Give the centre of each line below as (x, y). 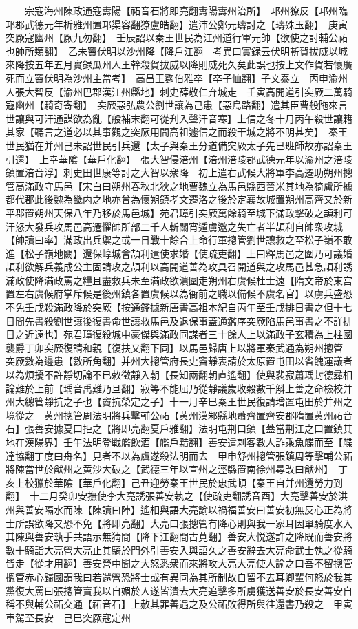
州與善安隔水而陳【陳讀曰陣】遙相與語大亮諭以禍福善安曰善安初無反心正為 (174, 509)
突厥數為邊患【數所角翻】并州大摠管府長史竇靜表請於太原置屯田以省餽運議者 (179, 361)
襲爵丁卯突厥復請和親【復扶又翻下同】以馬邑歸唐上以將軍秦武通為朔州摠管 (174, 347)
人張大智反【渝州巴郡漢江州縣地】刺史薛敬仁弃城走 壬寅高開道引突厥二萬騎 (179, 91)
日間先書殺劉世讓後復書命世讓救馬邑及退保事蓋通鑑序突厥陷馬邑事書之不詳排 (179, 320)
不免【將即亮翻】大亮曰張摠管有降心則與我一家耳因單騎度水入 (212, 523)
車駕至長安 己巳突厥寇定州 (68, 617)
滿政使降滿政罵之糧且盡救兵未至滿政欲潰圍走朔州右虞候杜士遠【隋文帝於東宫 (179, 280)
